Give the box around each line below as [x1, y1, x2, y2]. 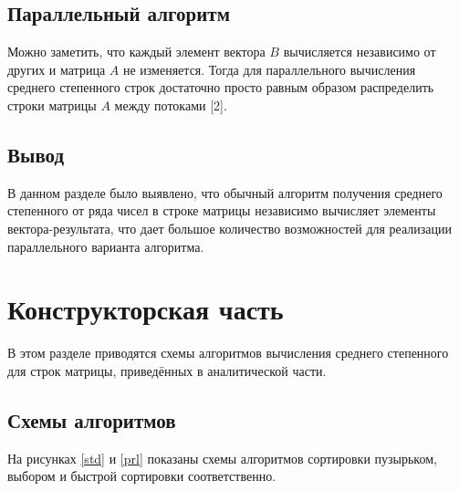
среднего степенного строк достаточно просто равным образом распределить [7, 78, 434, 97]
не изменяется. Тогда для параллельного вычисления [122, 59, 416, 78]
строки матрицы [7, 95, 97, 114]
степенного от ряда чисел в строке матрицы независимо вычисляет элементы [7, 201, 436, 220]
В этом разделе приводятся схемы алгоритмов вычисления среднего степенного [7, 343, 449, 362]
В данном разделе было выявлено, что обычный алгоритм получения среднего [7, 183, 443, 202]
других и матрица [7, 59, 106, 78]
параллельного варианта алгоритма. [7, 236, 204, 256]
